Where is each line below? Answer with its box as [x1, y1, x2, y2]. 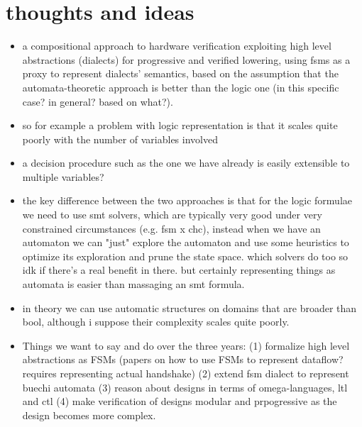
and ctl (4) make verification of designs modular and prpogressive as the [22, 394, 337, 409]
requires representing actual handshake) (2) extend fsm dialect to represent [22, 366, 349, 380]
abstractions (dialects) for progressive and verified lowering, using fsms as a [22, 52, 351, 67]
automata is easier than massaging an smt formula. [22, 277, 245, 292]
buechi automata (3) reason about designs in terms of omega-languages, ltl [22, 379, 348, 394]
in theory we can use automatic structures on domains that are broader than [22, 300, 357, 315]
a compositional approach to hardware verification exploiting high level [22, 38, 331, 53]
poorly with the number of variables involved [22, 131, 218, 146]
